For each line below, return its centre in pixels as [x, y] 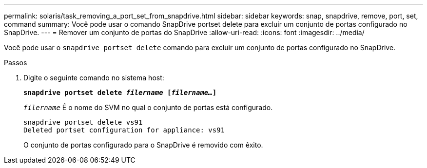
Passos [16, 63]
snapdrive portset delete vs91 [83, 122]
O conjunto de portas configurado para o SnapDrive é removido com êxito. [143, 145]
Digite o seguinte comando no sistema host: [94, 78]
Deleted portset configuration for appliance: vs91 [124, 130]
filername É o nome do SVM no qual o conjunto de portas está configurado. [148, 107]
